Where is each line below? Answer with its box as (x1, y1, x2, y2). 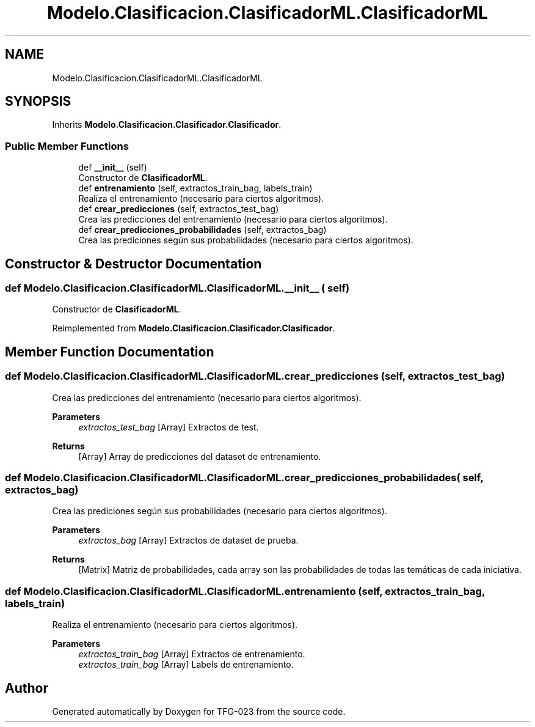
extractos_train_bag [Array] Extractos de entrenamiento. (78, 649, 305, 660)
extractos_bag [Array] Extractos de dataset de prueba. (78, 535, 299, 546)
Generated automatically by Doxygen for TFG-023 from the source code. (52, 706, 346, 717)
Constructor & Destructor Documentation (5, 256, 262, 271)
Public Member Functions (5, 139, 129, 152)
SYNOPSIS (5, 94, 71, 109)
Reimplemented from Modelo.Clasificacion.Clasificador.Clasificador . (52, 323, 335, 334)
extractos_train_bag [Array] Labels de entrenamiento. (78, 659, 294, 670)
